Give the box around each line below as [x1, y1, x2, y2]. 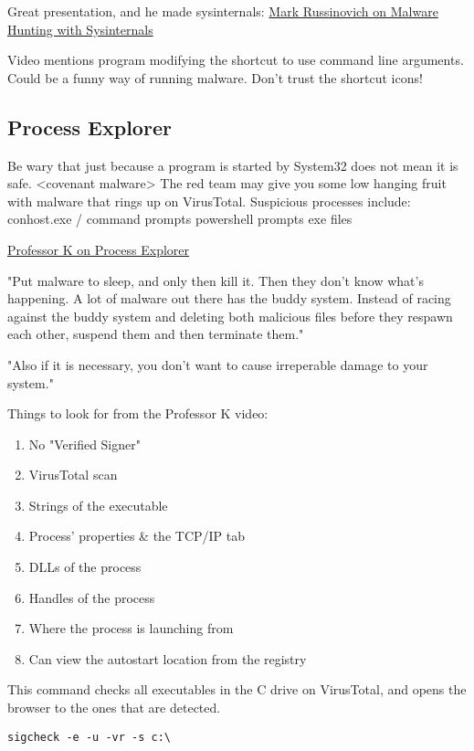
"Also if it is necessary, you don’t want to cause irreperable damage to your [7, 354, 428, 374]
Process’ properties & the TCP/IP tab [28, 526, 246, 545]
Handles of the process [28, 587, 155, 607]
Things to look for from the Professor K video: [7, 404, 269, 423]
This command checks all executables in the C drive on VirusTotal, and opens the [7, 680, 467, 699]
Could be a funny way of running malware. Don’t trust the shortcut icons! [7, 68, 423, 87]
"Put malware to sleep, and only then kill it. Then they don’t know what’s [7, 270, 424, 290]
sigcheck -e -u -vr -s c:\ [7, 730, 171, 744]
